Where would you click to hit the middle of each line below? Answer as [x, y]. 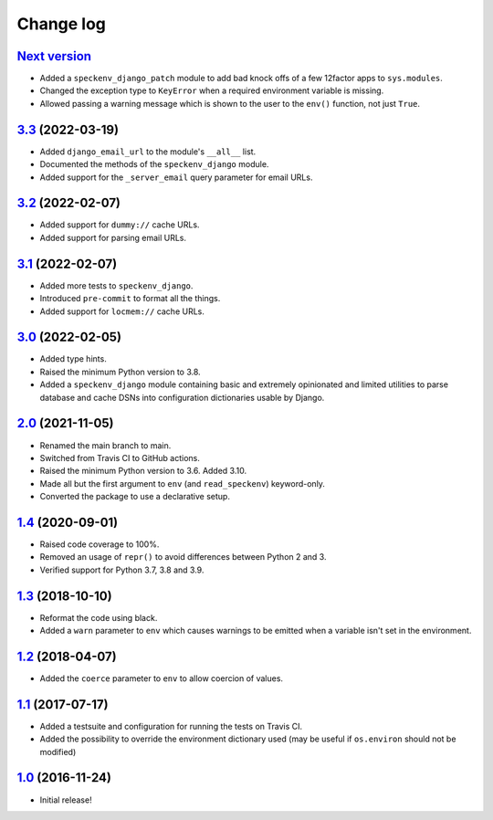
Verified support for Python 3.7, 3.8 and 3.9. [122, 570]
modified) [58, 752]
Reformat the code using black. [99, 617]
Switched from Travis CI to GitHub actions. [120, 457]
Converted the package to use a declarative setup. [135, 497]
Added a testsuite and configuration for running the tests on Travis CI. [171, 726]
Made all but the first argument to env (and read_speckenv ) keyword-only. [183, 483]
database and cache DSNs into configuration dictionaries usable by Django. [182, 397]
